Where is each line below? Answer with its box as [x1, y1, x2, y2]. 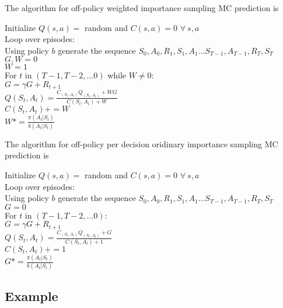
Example [5, 286, 58, 304]
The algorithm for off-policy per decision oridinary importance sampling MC [5, 137, 278, 150]
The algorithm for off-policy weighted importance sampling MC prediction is [5, 2, 279, 13]
